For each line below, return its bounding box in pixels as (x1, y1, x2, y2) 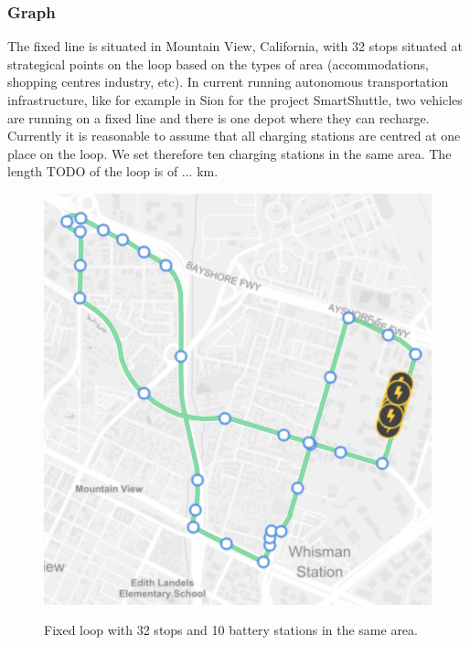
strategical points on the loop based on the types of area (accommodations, (7, 54, 429, 73)
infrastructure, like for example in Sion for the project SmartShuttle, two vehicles (7, 90, 463, 109)
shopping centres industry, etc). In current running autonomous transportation (7, 72, 449, 91)
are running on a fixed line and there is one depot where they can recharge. (7, 108, 430, 127)
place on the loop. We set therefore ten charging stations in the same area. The (7, 143, 452, 163)
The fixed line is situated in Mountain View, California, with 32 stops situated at (7, 37, 463, 56)
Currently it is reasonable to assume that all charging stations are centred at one (7, 126, 461, 145)
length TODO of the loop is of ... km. (7, 162, 219, 181)
